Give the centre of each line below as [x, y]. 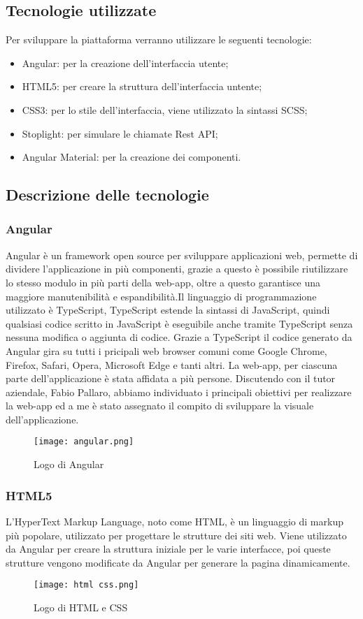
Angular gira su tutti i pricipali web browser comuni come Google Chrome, [166, 350]
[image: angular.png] [84, 442]
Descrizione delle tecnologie [107, 195]
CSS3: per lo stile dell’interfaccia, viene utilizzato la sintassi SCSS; [165, 109]
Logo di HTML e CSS [81, 607]
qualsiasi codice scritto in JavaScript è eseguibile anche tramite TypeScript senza [179, 323]
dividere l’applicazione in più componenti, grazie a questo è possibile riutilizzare [177, 269]
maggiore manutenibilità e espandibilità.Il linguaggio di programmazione [161, 296]
